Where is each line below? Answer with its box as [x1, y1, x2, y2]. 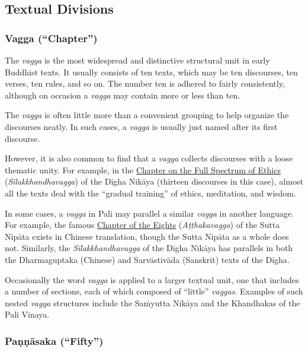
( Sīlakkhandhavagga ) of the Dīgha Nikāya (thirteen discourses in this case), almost [5, 175, 303, 188]
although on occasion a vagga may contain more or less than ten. [5, 88, 240, 101]
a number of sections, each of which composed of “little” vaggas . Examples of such [5, 285, 303, 297]
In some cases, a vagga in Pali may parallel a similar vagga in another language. [5, 207, 294, 219]
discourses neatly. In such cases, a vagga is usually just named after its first [5, 120, 278, 132]
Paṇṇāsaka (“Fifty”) [5, 333, 104, 348]
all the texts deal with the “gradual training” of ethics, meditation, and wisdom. [5, 186, 296, 199]
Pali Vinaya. [5, 308, 50, 321]
